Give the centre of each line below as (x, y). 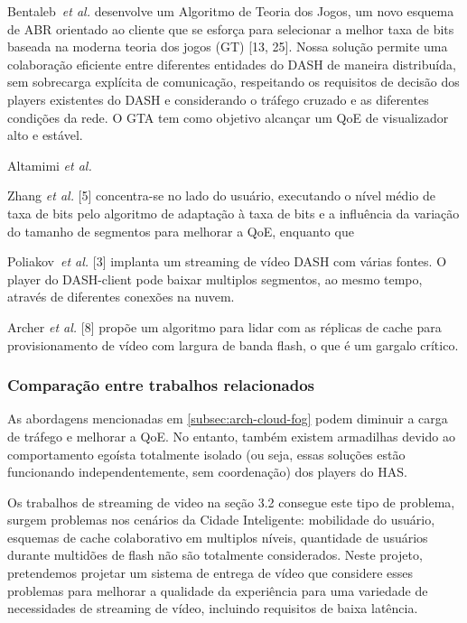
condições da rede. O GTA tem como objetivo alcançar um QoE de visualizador (228, 117)
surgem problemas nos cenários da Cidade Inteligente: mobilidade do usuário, (221, 520)
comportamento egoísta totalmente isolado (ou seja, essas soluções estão (206, 454)
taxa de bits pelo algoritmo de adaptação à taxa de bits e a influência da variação (233, 213)
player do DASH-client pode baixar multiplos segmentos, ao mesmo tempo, (215, 279)
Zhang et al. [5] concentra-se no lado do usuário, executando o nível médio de (221, 195)
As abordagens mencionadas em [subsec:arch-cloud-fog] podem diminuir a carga (228, 418)
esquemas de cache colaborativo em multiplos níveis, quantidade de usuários (218, 537)
